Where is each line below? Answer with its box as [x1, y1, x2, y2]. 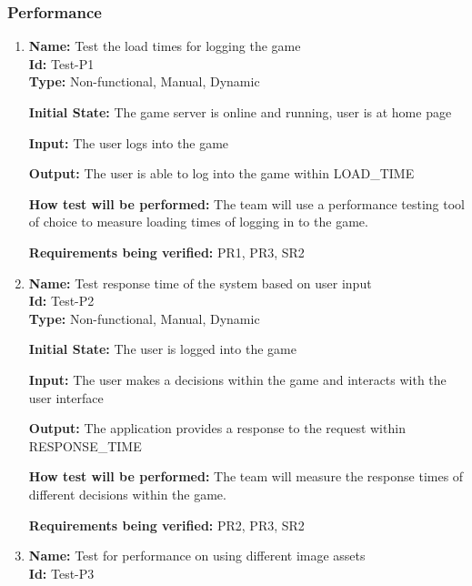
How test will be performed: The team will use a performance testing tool [28, 194, 465, 213]
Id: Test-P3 [28, 563, 95, 582]
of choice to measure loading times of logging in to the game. [28, 212, 368, 231]
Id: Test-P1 [28, 54, 95, 73]
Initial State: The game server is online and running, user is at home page [28, 103, 452, 121]
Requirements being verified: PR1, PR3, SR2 [28, 242, 305, 261]
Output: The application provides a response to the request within [28, 419, 406, 438]
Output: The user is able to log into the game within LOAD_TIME [28, 164, 415, 183]
